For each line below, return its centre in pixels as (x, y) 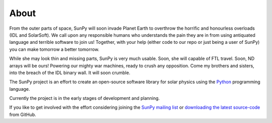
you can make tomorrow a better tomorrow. (54, 49)
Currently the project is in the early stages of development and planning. (85, 98)
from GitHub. (23, 114)
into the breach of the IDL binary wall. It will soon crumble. (70, 73)
